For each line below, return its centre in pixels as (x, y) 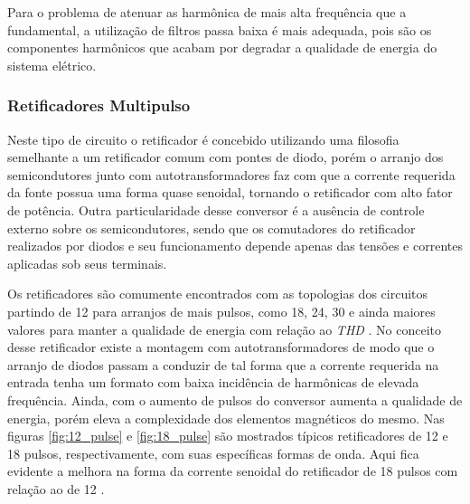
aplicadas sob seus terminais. (87, 263)
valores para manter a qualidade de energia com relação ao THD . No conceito (225, 329)
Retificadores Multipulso (99, 105)
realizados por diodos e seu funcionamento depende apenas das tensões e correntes (235, 246)
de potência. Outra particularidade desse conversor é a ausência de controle (216, 209)
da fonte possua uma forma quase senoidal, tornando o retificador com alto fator (230, 192)
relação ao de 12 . (56, 488)
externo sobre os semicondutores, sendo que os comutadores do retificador (211, 228)
